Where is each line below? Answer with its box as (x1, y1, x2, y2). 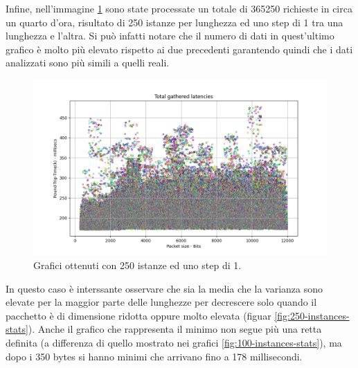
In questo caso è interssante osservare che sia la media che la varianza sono (6, 281, 323, 295)
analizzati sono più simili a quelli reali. (6, 55, 170, 70)
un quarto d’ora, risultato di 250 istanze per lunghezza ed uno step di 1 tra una (6, 15, 343, 29)
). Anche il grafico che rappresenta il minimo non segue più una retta (28, 322, 322, 336)
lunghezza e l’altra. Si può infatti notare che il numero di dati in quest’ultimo (6, 28, 334, 43)
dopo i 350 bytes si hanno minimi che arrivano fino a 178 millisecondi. (6, 349, 303, 363)
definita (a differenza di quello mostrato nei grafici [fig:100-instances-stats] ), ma (6, 335, 342, 349)
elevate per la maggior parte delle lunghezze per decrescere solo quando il (6, 295, 317, 309)
